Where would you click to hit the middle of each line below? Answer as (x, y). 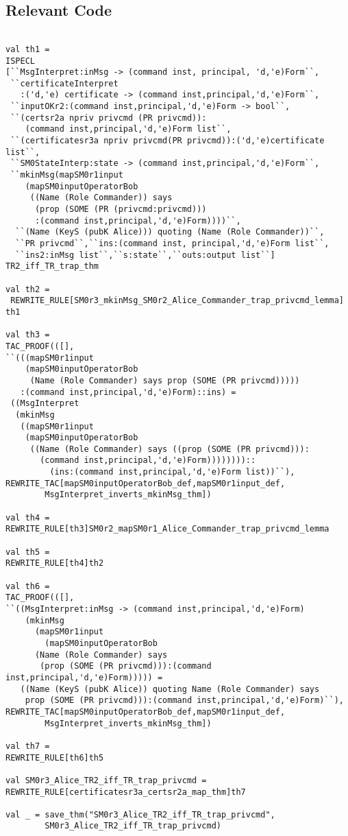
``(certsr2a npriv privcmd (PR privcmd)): (109, 118)
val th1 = (28, 49)
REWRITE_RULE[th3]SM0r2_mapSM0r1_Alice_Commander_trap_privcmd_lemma (167, 529)
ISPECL (20, 61)
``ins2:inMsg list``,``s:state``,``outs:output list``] (145, 255)
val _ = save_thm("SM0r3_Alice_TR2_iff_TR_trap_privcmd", (140, 814)
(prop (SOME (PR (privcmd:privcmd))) (121, 210)
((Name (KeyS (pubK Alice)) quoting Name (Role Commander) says (170, 689)
